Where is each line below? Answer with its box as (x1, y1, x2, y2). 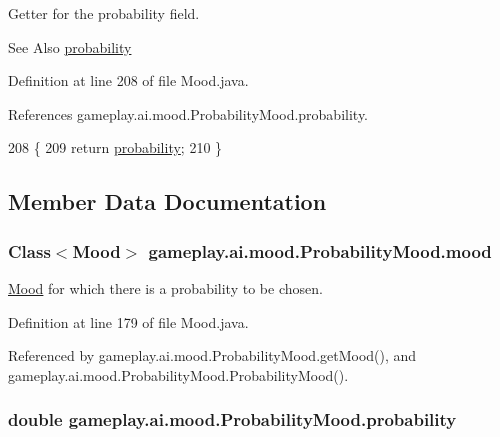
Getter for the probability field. (8, 3, 200, 23)
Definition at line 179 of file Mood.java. (8, 311, 249, 332)
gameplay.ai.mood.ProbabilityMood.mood (148, 238, 492, 263)
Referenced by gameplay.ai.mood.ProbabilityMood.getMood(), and (8, 345, 417, 366)
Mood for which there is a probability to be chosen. (8, 277, 323, 298)
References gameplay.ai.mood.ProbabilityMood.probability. (8, 103, 369, 124)
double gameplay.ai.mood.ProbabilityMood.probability (8, 407, 457, 432)
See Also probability (8, 36, 132, 57)
